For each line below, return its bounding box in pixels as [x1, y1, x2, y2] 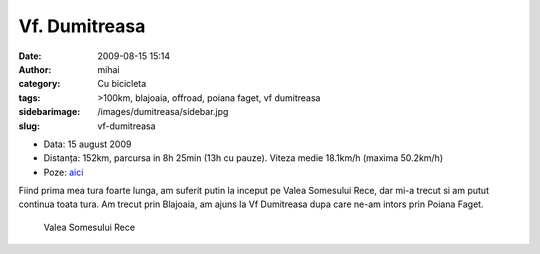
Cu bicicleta [97, 78, 147, 90]
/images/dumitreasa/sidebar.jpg [97, 106, 229, 118]
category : [18, 78, 61, 90]
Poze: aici [43, 166, 84, 178]
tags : [18, 91, 41, 104]
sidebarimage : [18, 106, 81, 118]
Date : [18, 50, 42, 62]
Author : [18, 63, 52, 75]
